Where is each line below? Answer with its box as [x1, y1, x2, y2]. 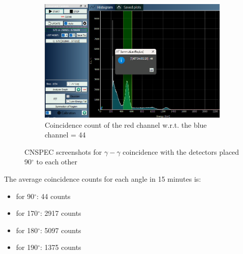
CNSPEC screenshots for [24, 146, 102, 157]
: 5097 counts [40, 224, 81, 235]
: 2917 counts [40, 208, 81, 218]
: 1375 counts [40, 242, 81, 252]
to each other [36, 156, 78, 167]
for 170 [16, 208, 38, 218]
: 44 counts [37, 190, 71, 201]
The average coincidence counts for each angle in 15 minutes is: [4, 174, 201, 184]
